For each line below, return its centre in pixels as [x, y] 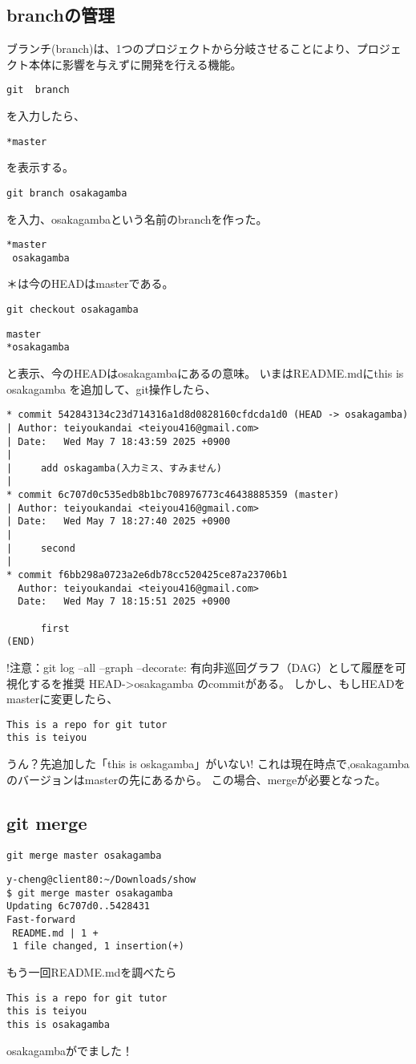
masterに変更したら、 [63, 699]
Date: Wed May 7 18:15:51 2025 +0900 [124, 602]
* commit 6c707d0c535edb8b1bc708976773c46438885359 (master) [173, 495]
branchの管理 [61, 15]
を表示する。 [40, 167]
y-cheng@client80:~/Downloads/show [101, 880]
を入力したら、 [46, 116]
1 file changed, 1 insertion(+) [98, 947]
